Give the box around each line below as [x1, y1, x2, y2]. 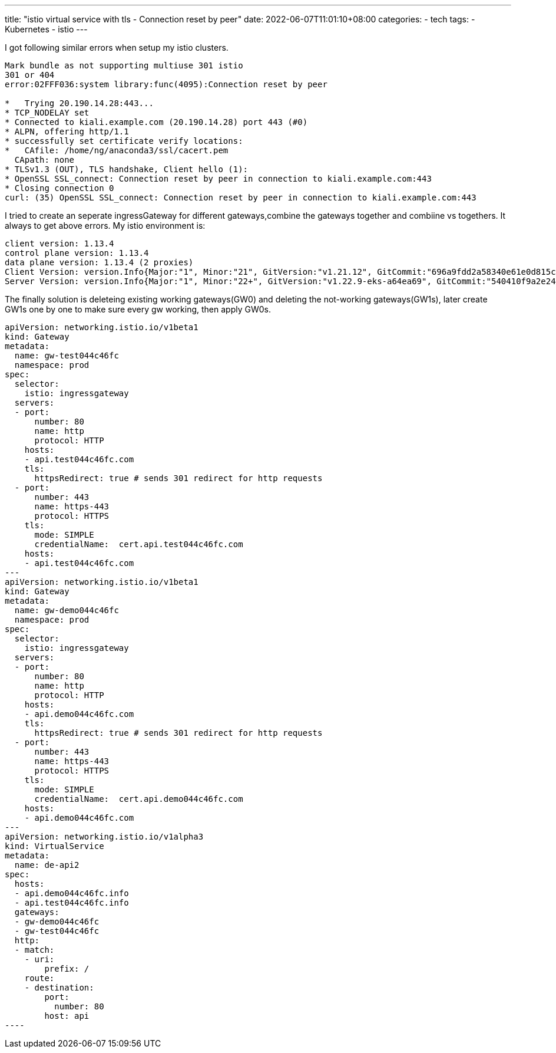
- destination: [24, 983, 94, 992]
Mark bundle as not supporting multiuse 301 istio [5, 61, 243, 70]
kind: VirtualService [5, 841, 104, 851]
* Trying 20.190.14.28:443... [5, 98, 154, 108]
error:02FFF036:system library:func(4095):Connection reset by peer [5, 80, 327, 89]
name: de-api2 [14, 860, 80, 870]
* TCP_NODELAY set [5, 108, 90, 117]
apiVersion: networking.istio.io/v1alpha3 [5, 832, 204, 841]
